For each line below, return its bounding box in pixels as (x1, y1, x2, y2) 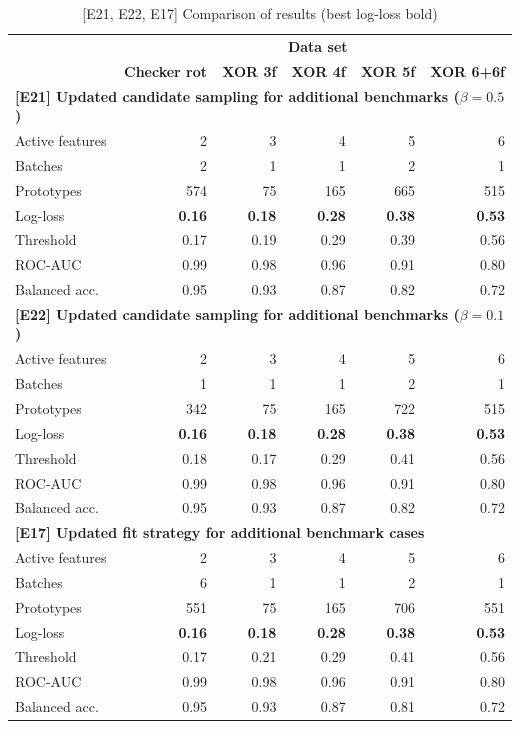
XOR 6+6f (430, 60, 505, 81)
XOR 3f (222, 60, 277, 81)
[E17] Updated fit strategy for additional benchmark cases (15, 522, 425, 543)
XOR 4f (291, 60, 346, 81)
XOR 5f (360, 60, 416, 81)
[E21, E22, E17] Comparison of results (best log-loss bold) (82, 3, 438, 23)
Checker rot (124, 60, 208, 81)
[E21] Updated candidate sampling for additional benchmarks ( (15, 85, 460, 106)
